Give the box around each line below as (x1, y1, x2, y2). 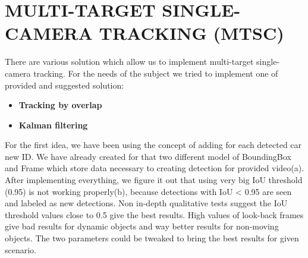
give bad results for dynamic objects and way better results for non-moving (5, 220, 279, 232)
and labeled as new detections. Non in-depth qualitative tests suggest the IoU (5, 197, 288, 209)
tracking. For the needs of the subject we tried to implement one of (33, 67, 278, 79)
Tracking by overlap (18, 99, 102, 111)
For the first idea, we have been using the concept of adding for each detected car (5, 139, 302, 151)
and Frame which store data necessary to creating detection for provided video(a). (5, 162, 304, 174)
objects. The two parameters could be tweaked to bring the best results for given (5, 232, 299, 244)
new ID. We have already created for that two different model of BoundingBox (5, 150, 291, 162)
